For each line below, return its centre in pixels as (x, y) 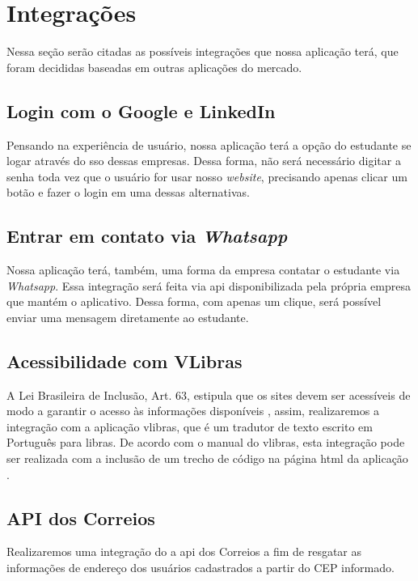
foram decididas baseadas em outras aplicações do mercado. (154, 67)
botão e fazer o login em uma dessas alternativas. (128, 192)
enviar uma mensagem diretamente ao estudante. (128, 317)
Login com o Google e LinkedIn (141, 110)
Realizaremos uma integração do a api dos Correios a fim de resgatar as (184, 551)
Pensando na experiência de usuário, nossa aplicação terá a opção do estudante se (209, 144)
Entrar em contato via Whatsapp (147, 236)
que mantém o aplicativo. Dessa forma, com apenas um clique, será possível (194, 301)
